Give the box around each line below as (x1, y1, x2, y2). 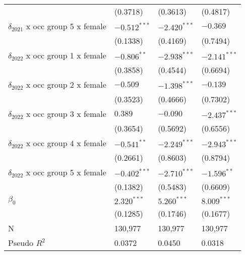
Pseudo (8, 237, 34, 249)
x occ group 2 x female (26, 79, 106, 90)
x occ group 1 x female (26, 49, 106, 61)
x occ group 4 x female (26, 137, 106, 149)
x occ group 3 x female (26, 108, 106, 119)
